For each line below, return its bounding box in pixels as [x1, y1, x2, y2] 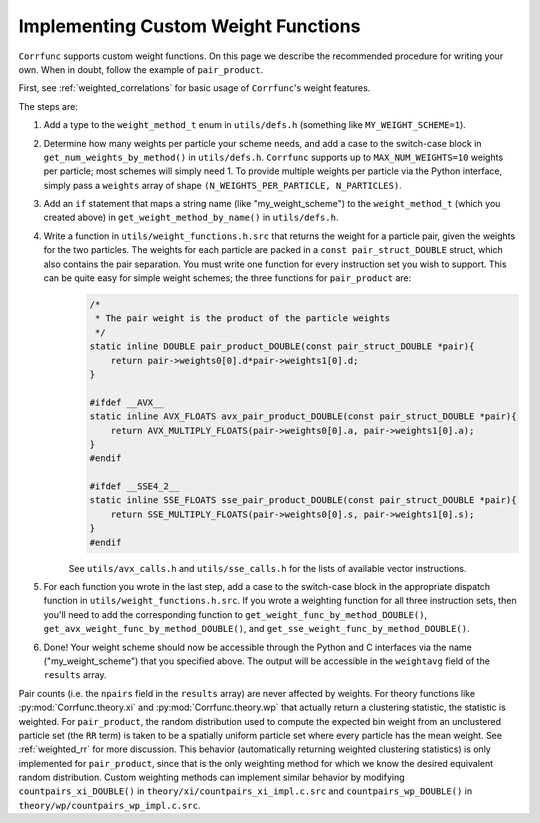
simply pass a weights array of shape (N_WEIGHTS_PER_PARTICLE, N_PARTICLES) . [43, 179, 402, 191]
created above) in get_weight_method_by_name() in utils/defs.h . [43, 211, 339, 224]
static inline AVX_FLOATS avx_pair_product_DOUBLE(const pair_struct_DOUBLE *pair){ [89, 411, 517, 422]
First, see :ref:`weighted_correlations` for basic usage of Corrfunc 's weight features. [18, 82, 371, 94]
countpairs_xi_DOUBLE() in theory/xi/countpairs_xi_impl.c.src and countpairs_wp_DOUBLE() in [18, 785, 473, 797]
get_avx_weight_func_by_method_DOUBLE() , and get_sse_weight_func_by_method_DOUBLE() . [43, 623, 470, 635]
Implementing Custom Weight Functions [18, 15, 361, 37]
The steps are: [18, 100, 79, 112]
